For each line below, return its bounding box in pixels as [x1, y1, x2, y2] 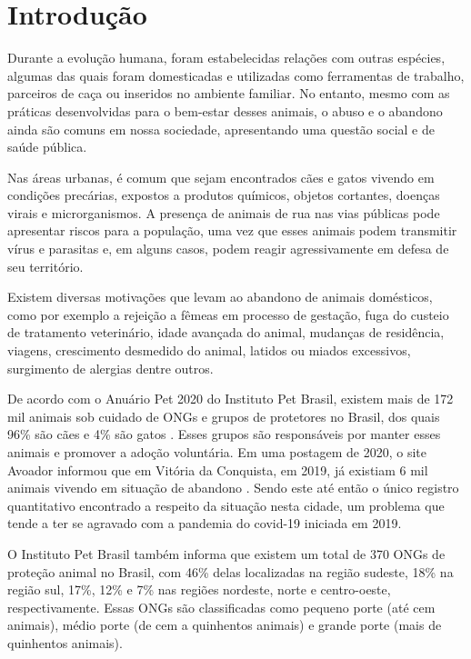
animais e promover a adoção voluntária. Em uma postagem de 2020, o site [7, 443, 426, 461]
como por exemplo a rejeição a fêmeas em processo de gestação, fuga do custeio [7, 305, 449, 324]
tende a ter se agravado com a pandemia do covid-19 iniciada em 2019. [7, 514, 402, 533]
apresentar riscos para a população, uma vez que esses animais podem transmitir [7, 221, 457, 240]
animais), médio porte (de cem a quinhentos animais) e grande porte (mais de [7, 615, 442, 634]
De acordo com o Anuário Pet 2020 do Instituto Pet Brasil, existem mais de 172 [7, 389, 454, 408]
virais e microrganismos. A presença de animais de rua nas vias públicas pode [7, 203, 440, 222]
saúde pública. [7, 137, 87, 156]
